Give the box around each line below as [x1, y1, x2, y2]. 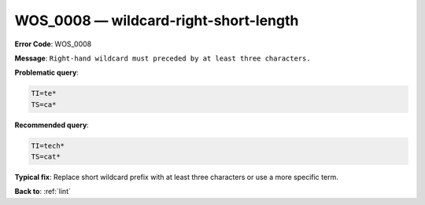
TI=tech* [31, 141, 65, 150]
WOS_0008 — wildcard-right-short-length [14, 12, 299, 29]
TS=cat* [31, 152, 61, 161]
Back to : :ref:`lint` [14, 187, 71, 196]
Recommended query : [14, 120, 90, 130]
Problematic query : [14, 68, 79, 78]
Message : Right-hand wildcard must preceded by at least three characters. [14, 53, 311, 63]
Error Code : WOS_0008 [14, 39, 92, 49]
